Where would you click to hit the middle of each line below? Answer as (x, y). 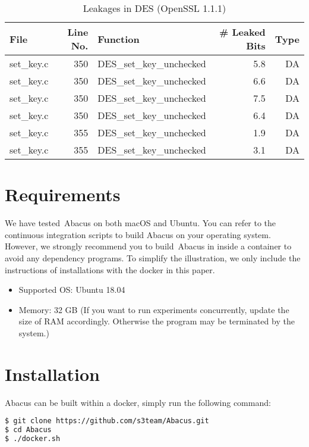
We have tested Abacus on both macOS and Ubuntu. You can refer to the (141, 223)
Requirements (63, 194)
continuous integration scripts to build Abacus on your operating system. (138, 234)
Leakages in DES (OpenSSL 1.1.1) (154, 8)
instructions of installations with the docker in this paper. (110, 269)
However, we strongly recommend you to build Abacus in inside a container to (148, 246)
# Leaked (242, 32)
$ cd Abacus (28, 430)
